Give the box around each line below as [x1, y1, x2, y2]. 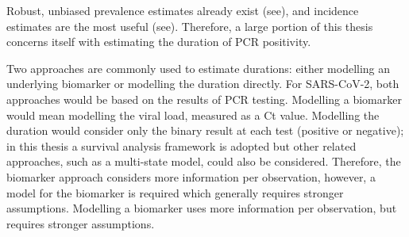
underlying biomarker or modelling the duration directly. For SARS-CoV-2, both [6, 75, 399, 92]
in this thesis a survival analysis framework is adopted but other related [6, 137, 357, 154]
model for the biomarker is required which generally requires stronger [6, 184, 344, 201]
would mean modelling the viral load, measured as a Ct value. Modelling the [6, 106, 380, 123]
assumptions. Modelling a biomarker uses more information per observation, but [6, 200, 397, 216]
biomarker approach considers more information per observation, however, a [6, 168, 376, 185]
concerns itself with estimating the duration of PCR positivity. [6, 33, 311, 50]
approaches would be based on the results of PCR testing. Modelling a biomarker [6, 90, 402, 107]
